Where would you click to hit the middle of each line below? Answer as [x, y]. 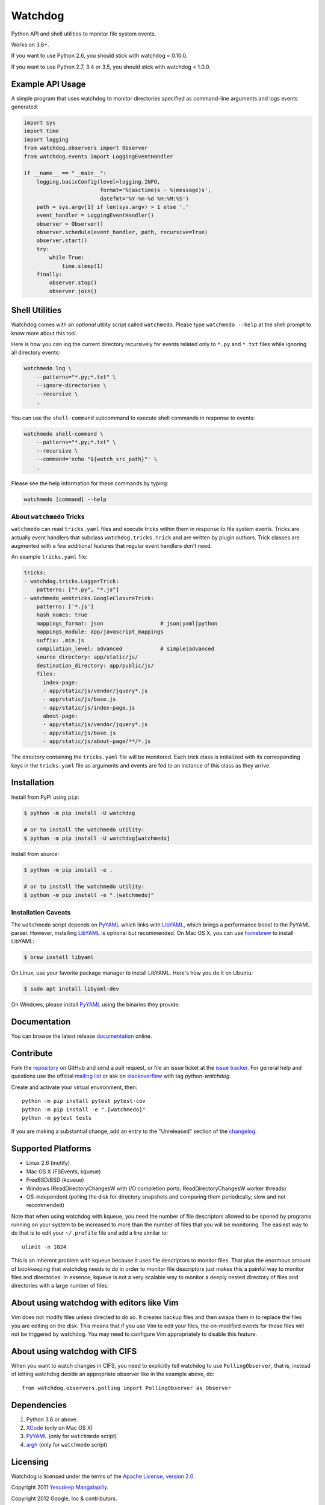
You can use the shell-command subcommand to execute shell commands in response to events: [133, 418]
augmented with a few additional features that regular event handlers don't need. [112, 546]
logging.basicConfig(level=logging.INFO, [98, 182]
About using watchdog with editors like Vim [95, 1303]
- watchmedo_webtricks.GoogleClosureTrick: [89, 598]
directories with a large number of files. [60, 1286]
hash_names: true [62, 615]
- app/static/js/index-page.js [89, 708]
